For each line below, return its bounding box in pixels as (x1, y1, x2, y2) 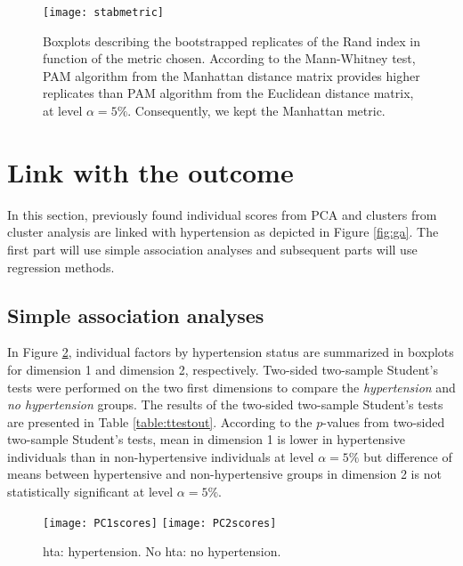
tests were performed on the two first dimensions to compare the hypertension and (7, 377, 456, 396)
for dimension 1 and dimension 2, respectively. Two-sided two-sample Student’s (7, 360, 438, 378)
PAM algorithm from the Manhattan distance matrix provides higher (43, 66, 420, 85)
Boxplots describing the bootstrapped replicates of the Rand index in (43, 31, 420, 50)
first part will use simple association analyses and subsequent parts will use (7, 239, 418, 258)
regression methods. (7, 257, 115, 276)
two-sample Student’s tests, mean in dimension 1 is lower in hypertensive (7, 430, 406, 449)
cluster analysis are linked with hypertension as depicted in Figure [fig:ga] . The (7, 222, 439, 241)
